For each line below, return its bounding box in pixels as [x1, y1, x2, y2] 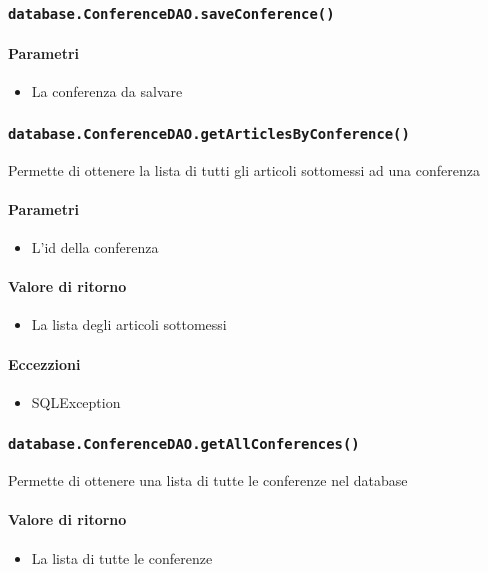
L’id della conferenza [31, 236, 159, 257]
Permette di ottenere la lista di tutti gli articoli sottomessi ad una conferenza [8, 159, 480, 180]
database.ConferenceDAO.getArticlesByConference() [8, 125, 410, 142]
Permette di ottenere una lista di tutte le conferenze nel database [8, 470, 408, 491]
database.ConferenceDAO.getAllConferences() [8, 436, 360, 453]
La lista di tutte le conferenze [31, 547, 213, 568]
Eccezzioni [8, 353, 81, 374]
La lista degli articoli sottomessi [31, 314, 227, 335]
